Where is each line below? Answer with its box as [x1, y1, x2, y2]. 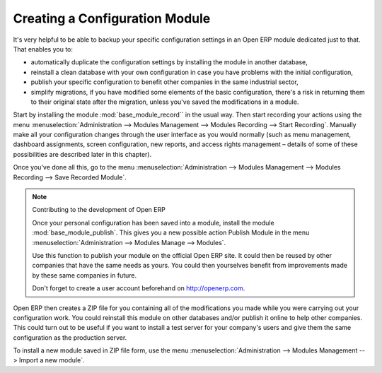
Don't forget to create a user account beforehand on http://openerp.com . [32, 284, 245, 292]
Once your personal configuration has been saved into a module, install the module [32, 218, 275, 227]
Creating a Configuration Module [13, 11, 211, 26]
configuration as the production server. [13, 333, 127, 342]
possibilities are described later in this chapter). [13, 150, 152, 158]
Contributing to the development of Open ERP [32, 206, 166, 214]
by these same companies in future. [32, 271, 137, 279]
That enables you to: [13, 45, 74, 53]
